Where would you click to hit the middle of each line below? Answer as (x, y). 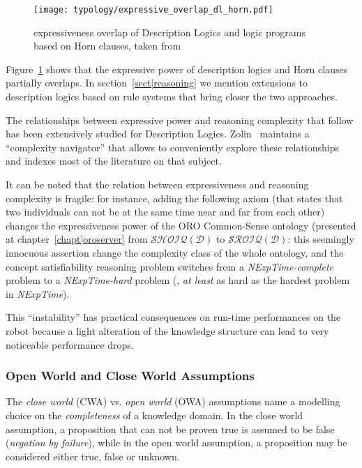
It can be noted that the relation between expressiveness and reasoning (157, 184)
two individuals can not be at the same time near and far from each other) (165, 212)
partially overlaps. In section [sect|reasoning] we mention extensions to (157, 83)
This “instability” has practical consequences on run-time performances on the (173, 317)
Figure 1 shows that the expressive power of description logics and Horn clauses (177, 69)
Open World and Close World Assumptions (130, 376)
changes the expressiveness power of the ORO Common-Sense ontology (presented (181, 225)
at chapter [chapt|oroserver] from (77, 239)
